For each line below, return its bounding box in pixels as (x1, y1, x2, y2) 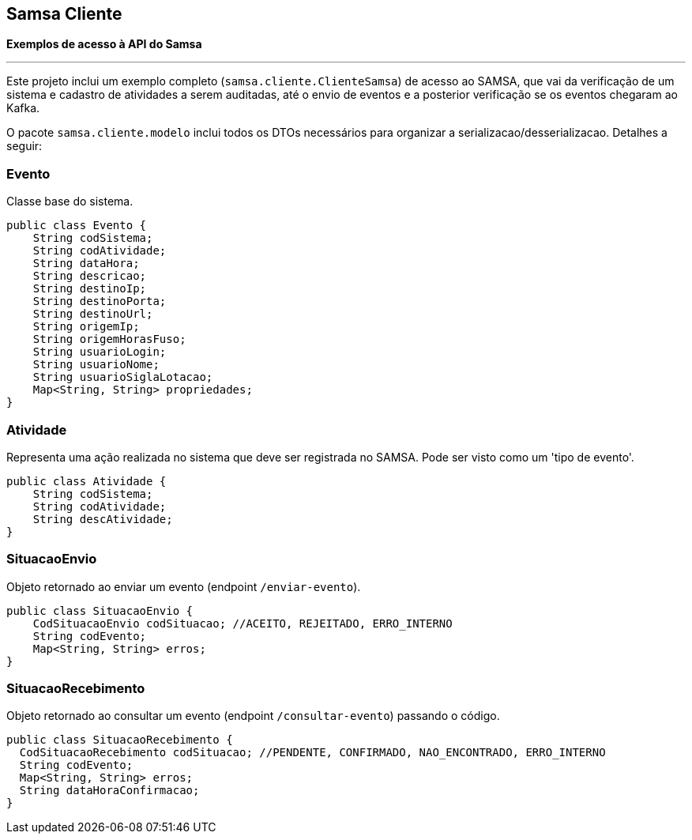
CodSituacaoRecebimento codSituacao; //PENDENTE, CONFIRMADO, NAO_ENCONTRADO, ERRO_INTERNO (19, 746, 606, 759)
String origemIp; (32, 320, 140, 333)
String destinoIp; (32, 282, 147, 296)
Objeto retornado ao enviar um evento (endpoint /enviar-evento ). (6, 579, 361, 593)
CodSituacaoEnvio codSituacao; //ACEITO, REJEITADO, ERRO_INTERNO (32, 616, 453, 630)
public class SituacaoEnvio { (6, 604, 194, 617)
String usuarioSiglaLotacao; (32, 371, 213, 384)
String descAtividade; (32, 512, 173, 525)
